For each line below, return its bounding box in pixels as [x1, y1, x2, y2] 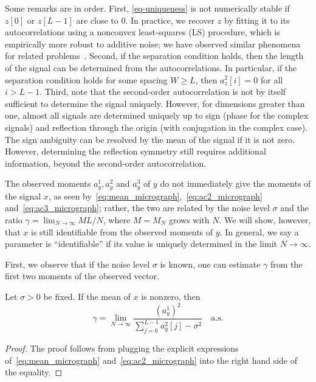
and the [280, 201, 309, 214]
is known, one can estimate [160, 257, 261, 270]
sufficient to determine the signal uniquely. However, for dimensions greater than [5, 97, 305, 109]
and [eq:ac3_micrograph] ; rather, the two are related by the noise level [5, 201, 270, 214]
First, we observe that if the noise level [5, 257, 150, 270]
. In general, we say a [219, 225, 299, 238]
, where [103, 213, 131, 226]
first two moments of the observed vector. [5, 269, 159, 282]
